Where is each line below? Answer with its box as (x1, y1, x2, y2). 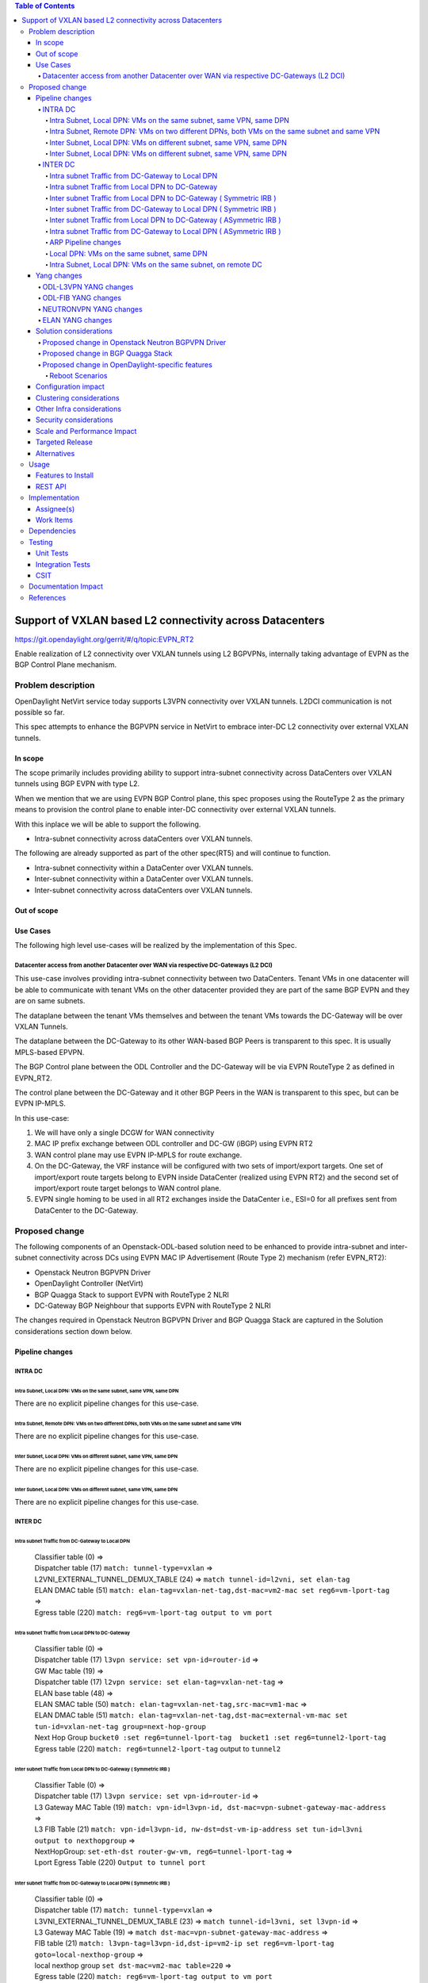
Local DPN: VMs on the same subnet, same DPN (49, 248, 208, 258)
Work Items (36, 515, 73, 524)
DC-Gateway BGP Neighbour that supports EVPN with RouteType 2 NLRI (34, 1301, 271, 1310)
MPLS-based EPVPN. (14, 1047, 85, 1057)
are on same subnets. (14, 996, 86, 1006)
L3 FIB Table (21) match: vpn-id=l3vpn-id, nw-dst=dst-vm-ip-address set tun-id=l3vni (34, 1824, 363, 1834)
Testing (29, 537, 53, 547)
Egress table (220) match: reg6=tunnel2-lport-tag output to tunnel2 (34, 1743, 281, 1753)
